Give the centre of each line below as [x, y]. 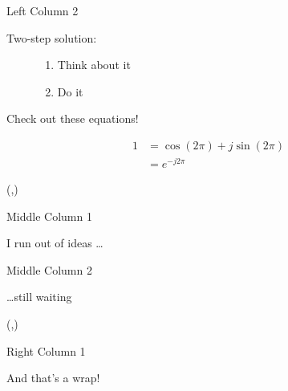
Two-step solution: [52, 37]
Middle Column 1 [49, 216]
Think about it [94, 65]
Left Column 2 [43, 10]
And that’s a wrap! [53, 378]
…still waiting [39, 297]
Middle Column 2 [49, 269]
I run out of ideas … [55, 243]
